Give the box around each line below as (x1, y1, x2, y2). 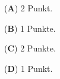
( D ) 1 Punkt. (4, 62, 53, 74)
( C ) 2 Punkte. (4, 42, 56, 54)
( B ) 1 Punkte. (4, 22, 56, 34)
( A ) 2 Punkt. (4, 2, 53, 14)
